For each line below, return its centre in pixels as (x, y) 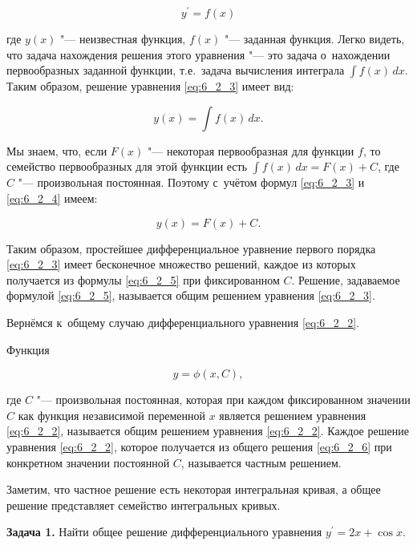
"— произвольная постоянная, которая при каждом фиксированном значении (223, 400)
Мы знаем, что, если (57, 150)
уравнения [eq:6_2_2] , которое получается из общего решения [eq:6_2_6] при (199, 446)
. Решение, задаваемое (346, 279)
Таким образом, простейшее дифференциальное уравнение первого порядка (191, 248)
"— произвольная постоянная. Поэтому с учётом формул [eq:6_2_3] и (191, 182)
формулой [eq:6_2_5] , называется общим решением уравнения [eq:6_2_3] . (191, 295)
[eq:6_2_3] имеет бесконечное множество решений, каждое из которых (181, 264)
